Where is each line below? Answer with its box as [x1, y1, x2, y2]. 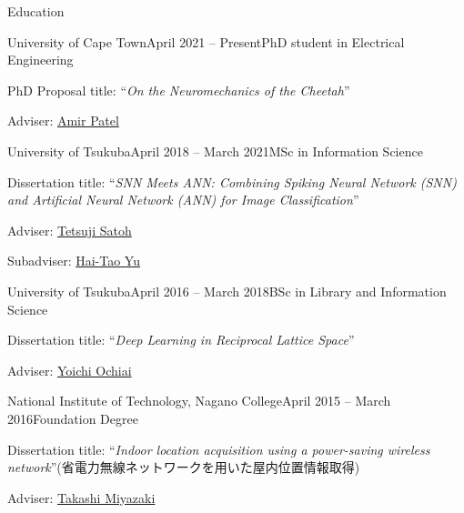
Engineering [7, 50, 74, 69]
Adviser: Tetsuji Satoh [7, 220, 132, 239]
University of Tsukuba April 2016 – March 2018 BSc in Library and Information [7, 281, 447, 300]
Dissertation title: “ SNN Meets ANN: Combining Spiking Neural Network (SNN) [7, 172, 457, 191]
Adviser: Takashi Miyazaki [7, 488, 156, 507]
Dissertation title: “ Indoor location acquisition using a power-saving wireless [7, 439, 430, 458]
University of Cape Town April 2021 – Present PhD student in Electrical [7, 32, 405, 51]
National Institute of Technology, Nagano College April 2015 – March [7, 391, 391, 410]
